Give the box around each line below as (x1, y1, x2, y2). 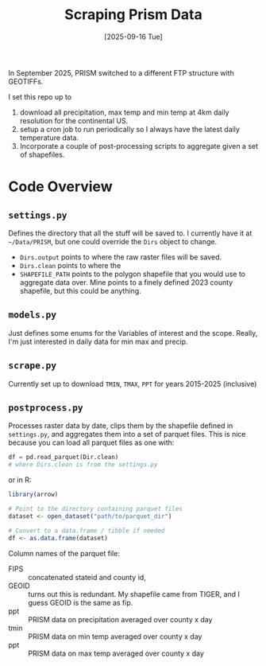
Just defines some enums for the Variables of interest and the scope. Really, (8, 328, 258, 337)
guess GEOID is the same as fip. (28, 598, 133, 607)
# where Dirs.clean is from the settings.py (8, 461, 158, 469)
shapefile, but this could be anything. (19, 286, 141, 295)
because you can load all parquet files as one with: (8, 438, 175, 447)
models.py (8, 309, 57, 321)
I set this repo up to (8, 92, 72, 101)
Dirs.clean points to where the (19, 260, 121, 270)
